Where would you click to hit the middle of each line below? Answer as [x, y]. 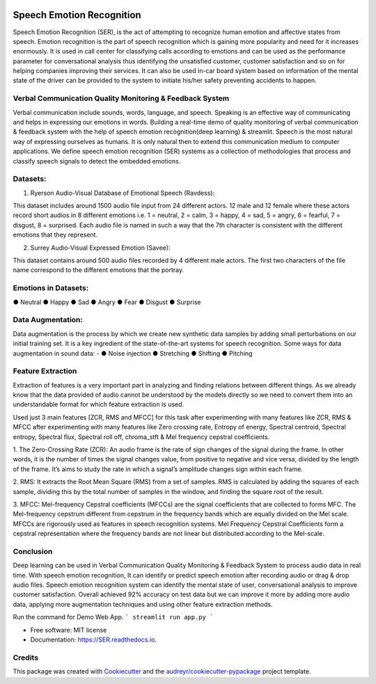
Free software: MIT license [69, 630]
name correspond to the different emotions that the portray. [99, 270]
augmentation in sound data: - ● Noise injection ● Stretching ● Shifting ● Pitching [133, 353]
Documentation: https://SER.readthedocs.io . [93, 639]
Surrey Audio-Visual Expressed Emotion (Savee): [100, 248]
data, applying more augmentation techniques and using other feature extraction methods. [143, 604]
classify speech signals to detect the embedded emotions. [97, 161]
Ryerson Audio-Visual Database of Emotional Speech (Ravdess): [123, 193]
